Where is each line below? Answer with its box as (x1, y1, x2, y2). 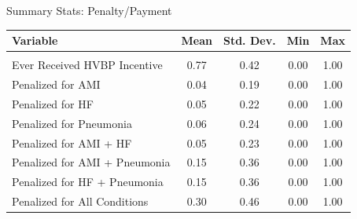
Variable (12, 32, 58, 49)
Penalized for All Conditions (12, 193, 149, 210)
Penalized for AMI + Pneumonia (12, 154, 171, 170)
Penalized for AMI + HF (12, 134, 132, 151)
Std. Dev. (223, 32, 276, 49)
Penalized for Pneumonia (12, 115, 132, 131)
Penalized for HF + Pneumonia (12, 173, 164, 190)
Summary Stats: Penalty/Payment (6, 2, 172, 18)
